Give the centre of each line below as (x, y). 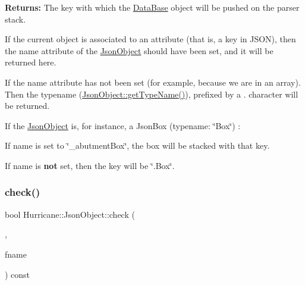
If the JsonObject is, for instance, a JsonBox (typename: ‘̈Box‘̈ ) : (123, 125)
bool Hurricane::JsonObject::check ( (70, 214)
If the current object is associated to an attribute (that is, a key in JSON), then (150, 39)
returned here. (31, 62)
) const (18, 274)
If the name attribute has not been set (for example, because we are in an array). (153, 82)
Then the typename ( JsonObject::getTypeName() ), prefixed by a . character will (152, 94)
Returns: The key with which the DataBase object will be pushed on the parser (152, 7)
